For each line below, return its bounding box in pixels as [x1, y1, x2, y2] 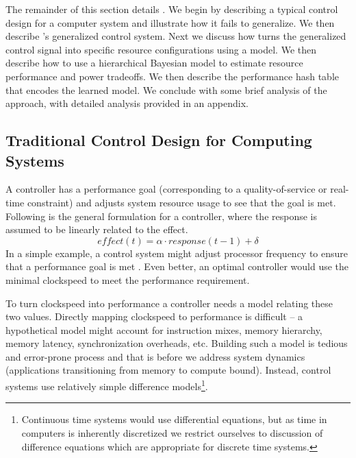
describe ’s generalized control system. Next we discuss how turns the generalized [5, 29, 346, 43]
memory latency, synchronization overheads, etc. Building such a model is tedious [5, 336, 348, 350]
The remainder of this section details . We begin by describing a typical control [5, 2, 338, 16]
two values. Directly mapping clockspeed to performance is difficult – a [5, 309, 303, 324]
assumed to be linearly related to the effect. [5, 222, 188, 237]
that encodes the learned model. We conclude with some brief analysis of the [5, 82, 327, 97]
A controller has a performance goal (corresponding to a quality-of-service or [5, 182, 327, 196]
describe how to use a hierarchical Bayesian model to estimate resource [5, 56, 303, 70]
